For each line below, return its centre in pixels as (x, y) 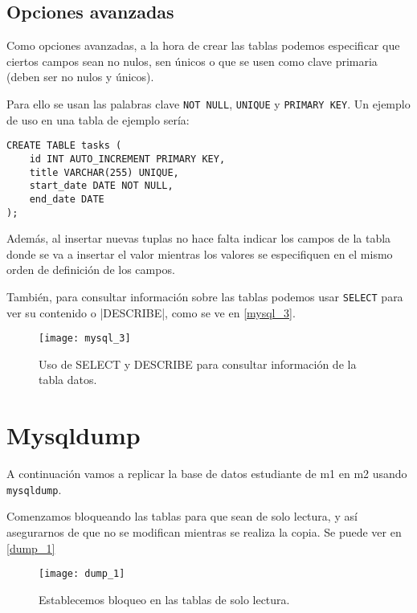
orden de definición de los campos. (91, 270)
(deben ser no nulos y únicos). (80, 77)
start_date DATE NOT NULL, (101, 186)
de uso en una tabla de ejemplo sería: (98, 119)
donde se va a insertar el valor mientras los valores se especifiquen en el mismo (200, 253)
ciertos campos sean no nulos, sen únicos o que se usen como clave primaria (192, 61)
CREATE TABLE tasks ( (64, 146)
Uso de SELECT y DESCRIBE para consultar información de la (198, 364)
